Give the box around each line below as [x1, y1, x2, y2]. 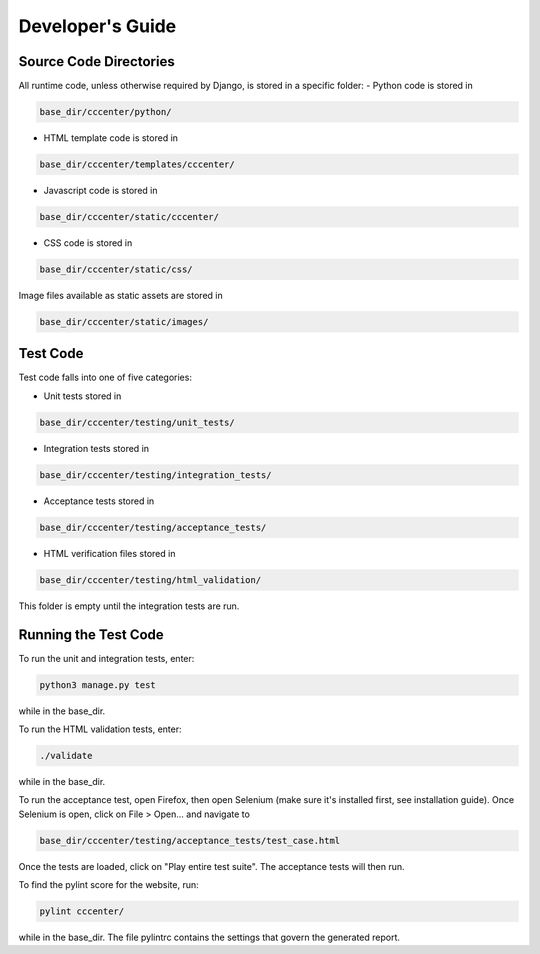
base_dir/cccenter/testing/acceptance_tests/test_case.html [39, 835, 341, 846]
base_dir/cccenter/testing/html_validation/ [39, 574, 262, 585]
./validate [39, 750, 93, 761]
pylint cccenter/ [39, 906, 125, 917]
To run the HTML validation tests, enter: [18, 723, 182, 735]
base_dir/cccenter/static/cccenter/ [39, 211, 220, 222]
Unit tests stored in [43, 390, 122, 402]
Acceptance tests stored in [43, 495, 155, 507]
